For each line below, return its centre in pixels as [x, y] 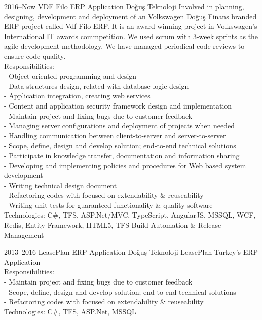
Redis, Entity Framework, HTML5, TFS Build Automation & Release [113, 225]
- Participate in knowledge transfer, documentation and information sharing [122, 155]
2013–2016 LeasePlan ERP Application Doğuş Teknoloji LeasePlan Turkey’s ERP [131, 252]
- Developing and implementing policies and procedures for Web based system [125, 165]
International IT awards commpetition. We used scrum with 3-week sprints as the [131, 36]
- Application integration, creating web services [77, 96]
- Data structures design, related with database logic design [97, 85]
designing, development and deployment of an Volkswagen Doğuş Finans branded [130, 16]
